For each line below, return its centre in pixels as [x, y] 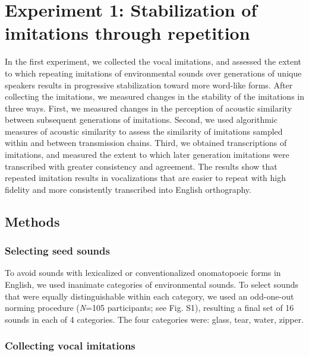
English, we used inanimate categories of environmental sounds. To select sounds [152, 285]
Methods [32, 221]
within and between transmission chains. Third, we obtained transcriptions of [146, 143]
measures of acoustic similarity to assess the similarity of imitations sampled [144, 131]
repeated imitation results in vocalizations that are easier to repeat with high [146, 178]
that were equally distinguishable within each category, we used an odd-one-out [149, 296]
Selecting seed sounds [57, 251]
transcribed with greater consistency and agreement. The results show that [141, 166]
